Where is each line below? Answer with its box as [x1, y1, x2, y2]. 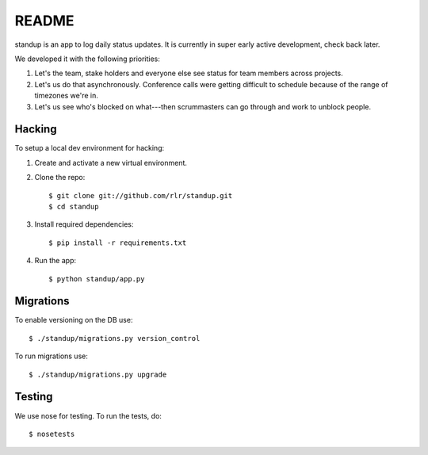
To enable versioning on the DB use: [14, 315, 133, 325]
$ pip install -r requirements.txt [48, 238, 187, 247]
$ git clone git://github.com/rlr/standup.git [48, 191, 233, 200]
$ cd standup [48, 202, 99, 211]
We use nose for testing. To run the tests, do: [14, 411, 162, 420]
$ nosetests [29, 429, 75, 438]
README [14, 12, 75, 29]
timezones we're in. [34, 91, 99, 101]
